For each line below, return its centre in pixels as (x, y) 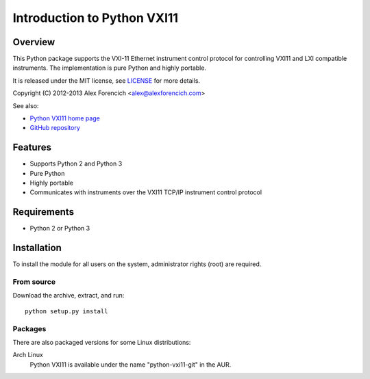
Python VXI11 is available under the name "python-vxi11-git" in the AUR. (131, 364)
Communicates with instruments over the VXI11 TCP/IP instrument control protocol (146, 192)
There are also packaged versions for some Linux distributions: (102, 342)
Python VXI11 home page (65, 118)
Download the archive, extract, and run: (69, 296)
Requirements (44, 212)
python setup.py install (66, 311)
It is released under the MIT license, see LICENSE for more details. (107, 80)
